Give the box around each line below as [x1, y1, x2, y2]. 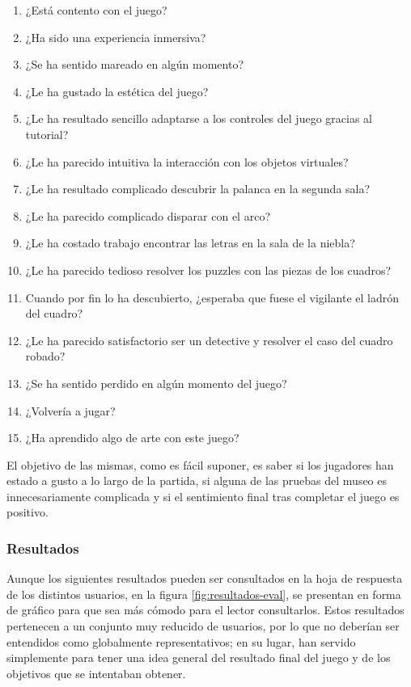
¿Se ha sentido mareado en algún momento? [25, 56, 244, 73]
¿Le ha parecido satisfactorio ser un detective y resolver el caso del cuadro [25, 331, 393, 348]
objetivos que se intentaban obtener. [6, 664, 186, 681]
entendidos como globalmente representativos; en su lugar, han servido [6, 633, 356, 650]
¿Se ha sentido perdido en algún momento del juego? [25, 374, 287, 391]
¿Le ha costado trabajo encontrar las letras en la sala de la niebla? [25, 234, 355, 251]
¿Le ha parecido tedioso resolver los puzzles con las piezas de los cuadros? [25, 261, 392, 278]
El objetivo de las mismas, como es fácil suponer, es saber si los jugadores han [6, 456, 394, 473]
